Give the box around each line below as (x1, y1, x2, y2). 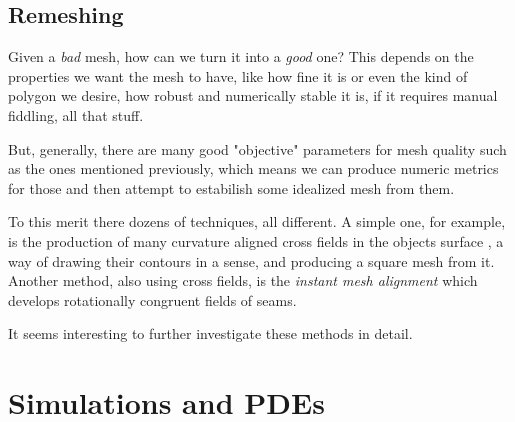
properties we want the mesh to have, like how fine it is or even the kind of (8, 65, 468, 86)
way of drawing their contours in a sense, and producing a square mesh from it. (8, 250, 495, 271)
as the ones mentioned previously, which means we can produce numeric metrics (8, 158, 499, 179)
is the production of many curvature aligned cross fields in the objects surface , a (8, 230, 504, 251)
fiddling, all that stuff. (8, 104, 144, 125)
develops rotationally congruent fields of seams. (8, 289, 297, 310)
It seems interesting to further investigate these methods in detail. (8, 323, 413, 344)
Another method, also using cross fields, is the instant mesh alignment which (8, 270, 478, 291)
